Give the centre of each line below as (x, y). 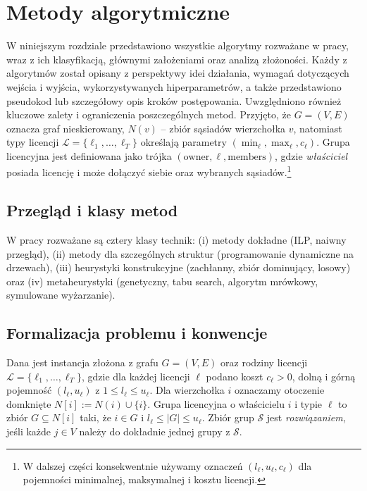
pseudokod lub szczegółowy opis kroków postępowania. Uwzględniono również (174, 100)
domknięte (29, 403)
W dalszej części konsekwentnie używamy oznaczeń (133, 465)
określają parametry (183, 142)
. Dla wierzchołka (187, 390)
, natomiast (318, 128)
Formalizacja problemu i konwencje (137, 333)
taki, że (95, 417)
